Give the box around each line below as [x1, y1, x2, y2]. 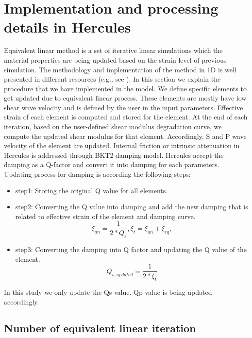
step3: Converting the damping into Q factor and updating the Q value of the [15, 244, 247, 254]
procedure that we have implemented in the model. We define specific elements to [4, 83, 247, 93]
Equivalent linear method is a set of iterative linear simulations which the [4, 45, 223, 55]
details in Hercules [4, 17, 131, 37]
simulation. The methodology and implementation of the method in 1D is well [4, 64, 236, 74]
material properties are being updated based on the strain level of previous [4, 54, 227, 65]
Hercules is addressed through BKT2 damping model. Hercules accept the [4, 150, 224, 160]
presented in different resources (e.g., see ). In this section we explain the [4, 74, 221, 84]
